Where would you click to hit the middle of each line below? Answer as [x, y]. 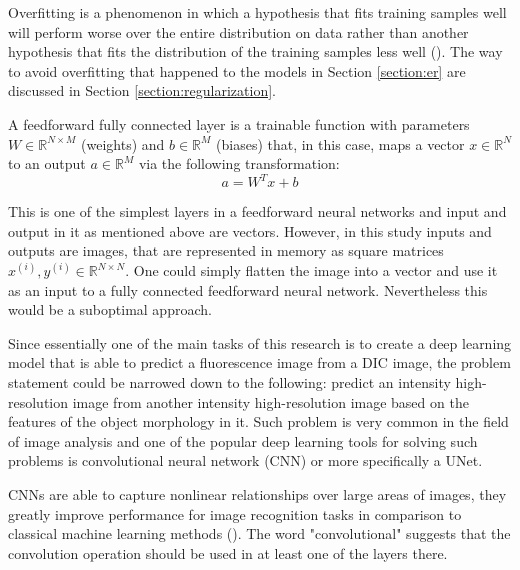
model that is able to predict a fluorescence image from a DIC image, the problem [259, 362]
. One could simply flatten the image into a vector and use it [311, 270]
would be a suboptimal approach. [110, 309]
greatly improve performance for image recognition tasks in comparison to [235, 513]
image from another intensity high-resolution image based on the [270, 401]
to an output [47, 163]
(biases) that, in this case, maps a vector [340, 143]
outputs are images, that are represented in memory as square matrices [226, 250]
